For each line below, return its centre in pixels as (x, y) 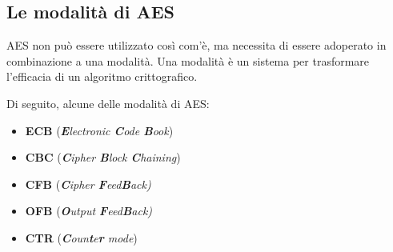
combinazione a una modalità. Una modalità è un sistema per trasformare (188, 60)
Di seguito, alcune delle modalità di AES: (108, 103)
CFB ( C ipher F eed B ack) (88, 184)
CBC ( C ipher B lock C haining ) (103, 157)
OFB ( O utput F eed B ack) (89, 211)
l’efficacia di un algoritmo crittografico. (102, 76)
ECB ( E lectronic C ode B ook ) (99, 130)
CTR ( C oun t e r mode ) (81, 237)
